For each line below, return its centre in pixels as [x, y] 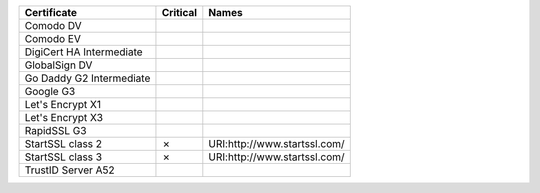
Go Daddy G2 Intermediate [87, 78]
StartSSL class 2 [63, 143]
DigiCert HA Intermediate [84, 52]
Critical [179, 12]
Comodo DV [53, 25]
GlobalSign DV [58, 65]
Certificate [51, 12]
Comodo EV [53, 38]
